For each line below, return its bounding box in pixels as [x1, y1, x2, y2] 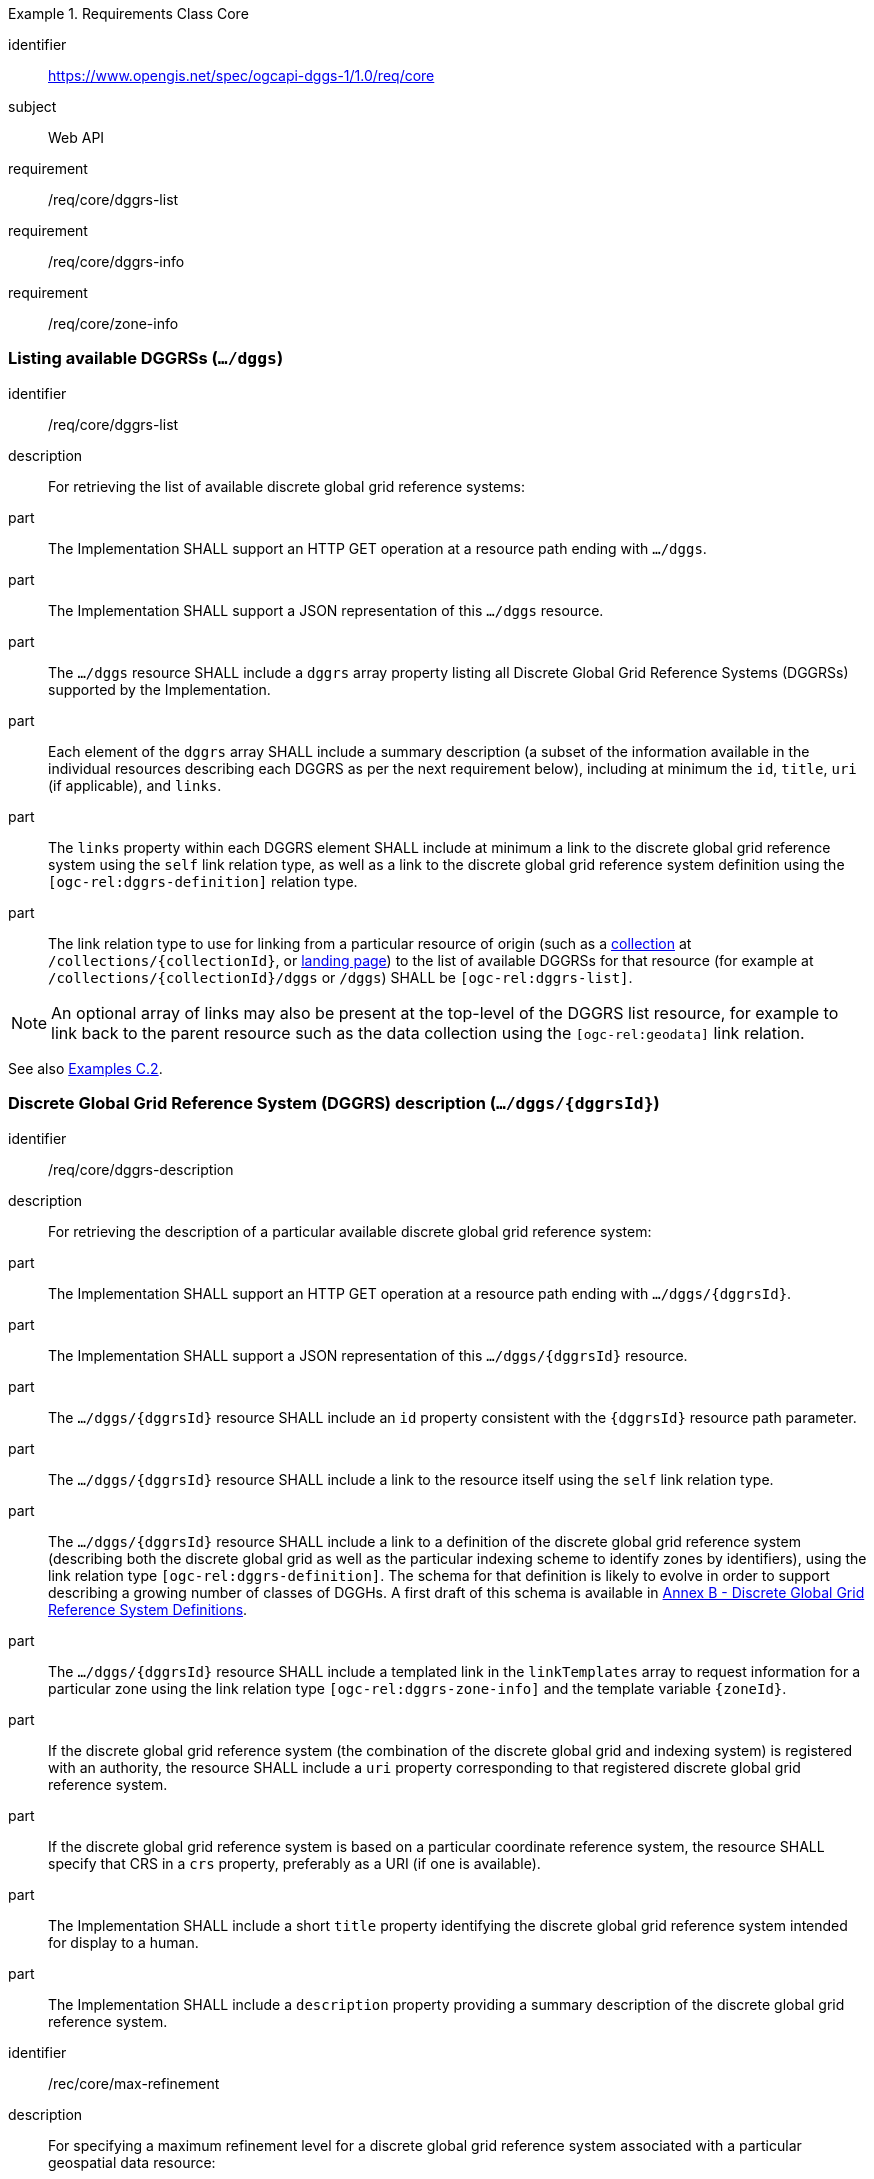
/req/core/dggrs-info [48, 253, 185, 270]
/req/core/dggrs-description [48, 1160, 234, 1178]
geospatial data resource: [48, 2153, 216, 2171]
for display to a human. [48, 1933, 199, 1951]
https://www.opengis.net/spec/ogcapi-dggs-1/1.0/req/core [48, 67, 435, 84]
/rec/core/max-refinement [48, 2074, 220, 2092]
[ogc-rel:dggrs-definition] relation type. [48, 872, 358, 890]
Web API [48, 129, 105, 146]
